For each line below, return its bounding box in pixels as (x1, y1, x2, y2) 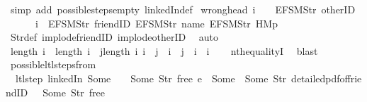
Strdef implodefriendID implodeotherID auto (10, 30, 219, 44)
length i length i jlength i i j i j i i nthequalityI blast (10, 43, 318, 58)
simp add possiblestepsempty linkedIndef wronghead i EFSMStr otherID (10, 2, 356, 16)
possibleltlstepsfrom (10, 57, 96, 72)
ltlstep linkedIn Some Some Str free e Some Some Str (15, 70, 287, 85)
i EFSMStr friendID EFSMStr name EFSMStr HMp (35, 15, 278, 30)
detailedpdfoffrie (291, 70, 362, 85)
